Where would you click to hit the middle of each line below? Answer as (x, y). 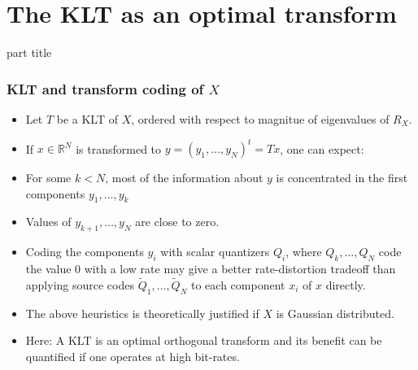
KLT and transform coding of (105, 88)
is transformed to (119, 148)
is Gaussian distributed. (335, 313)
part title (29, 52)
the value (48, 269)
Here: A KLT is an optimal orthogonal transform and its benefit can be (204, 340)
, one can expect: (322, 148)
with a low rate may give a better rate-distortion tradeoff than (240, 269)
